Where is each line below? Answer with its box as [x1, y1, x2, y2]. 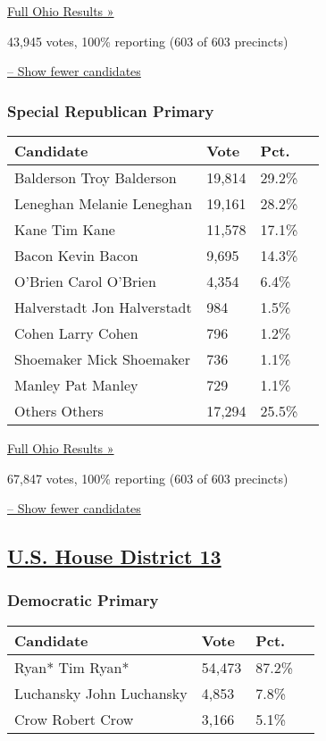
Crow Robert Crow [14, 708, 134, 729]
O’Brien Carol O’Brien [14, 271, 156, 291]
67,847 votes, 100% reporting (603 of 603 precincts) [7, 468, 288, 487]
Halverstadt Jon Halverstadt [14, 297, 192, 317]
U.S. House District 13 [7, 543, 222, 570]
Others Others [14, 400, 104, 421]
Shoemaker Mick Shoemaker [14, 349, 190, 369]
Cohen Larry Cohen [14, 323, 138, 343]
